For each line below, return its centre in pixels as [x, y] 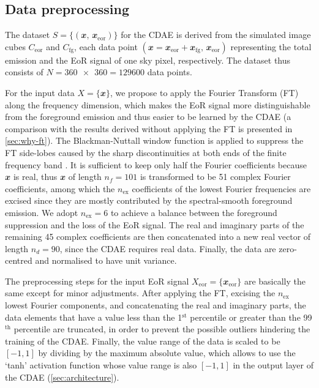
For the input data [40, 92]
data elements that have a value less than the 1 [94, 317]
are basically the [275, 281]
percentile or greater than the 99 [251, 317]
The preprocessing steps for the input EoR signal [97, 281]
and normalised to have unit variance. [106, 260]
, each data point [106, 46]
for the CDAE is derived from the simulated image [216, 35]
